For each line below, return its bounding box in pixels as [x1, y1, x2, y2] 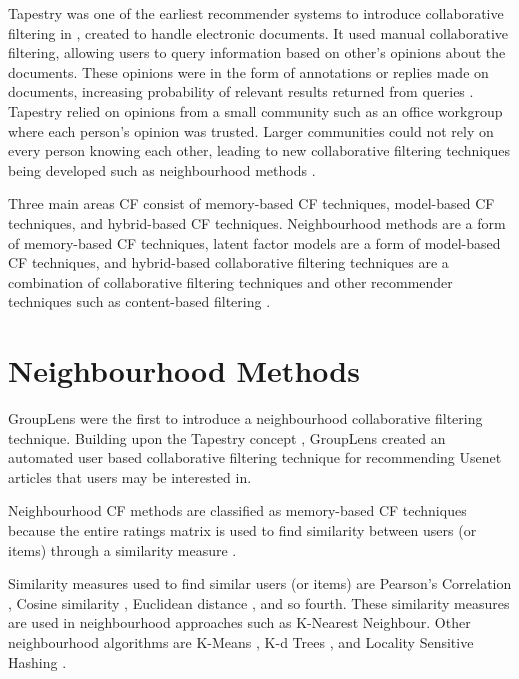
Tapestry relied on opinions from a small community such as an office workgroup [8, 100, 503, 121]
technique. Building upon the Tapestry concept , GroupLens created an [8, 427, 446, 448]
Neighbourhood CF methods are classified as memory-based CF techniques [8, 500, 467, 521]
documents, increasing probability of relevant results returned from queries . [8, 81, 474, 102]
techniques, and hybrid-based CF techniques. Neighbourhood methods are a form [8, 212, 506, 233]
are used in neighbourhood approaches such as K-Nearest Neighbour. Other [8, 612, 471, 633]
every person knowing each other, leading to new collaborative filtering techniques [8, 140, 511, 161]
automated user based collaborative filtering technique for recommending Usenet [8, 447, 502, 468]
